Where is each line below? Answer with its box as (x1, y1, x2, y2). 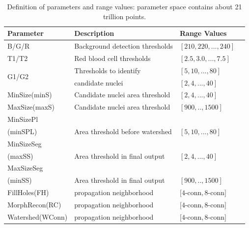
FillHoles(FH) (7, 187, 49, 198)
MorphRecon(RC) (7, 199, 61, 209)
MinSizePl (7, 114, 38, 124)
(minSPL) (7, 126, 37, 136)
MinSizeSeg (7, 138, 42, 148)
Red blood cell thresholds (74, 53, 151, 63)
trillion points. (103, 11, 146, 21)
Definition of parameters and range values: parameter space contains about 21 (7, 1, 242, 11)
